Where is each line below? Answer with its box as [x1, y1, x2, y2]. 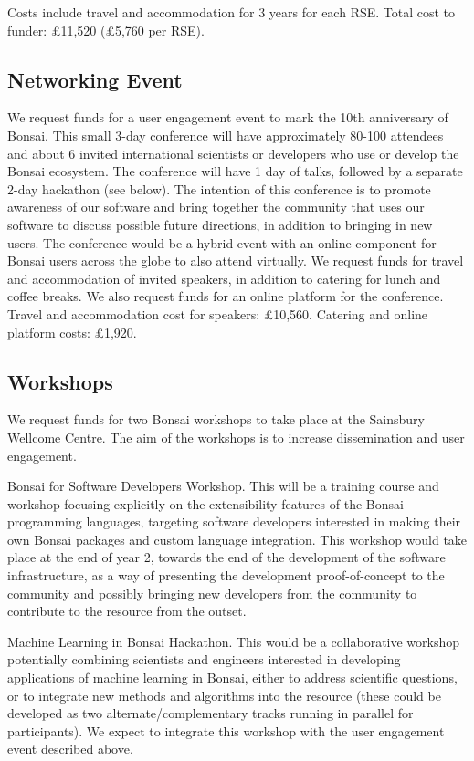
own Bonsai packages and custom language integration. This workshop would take [7, 529, 468, 548]
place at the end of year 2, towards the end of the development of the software [7, 547, 446, 567]
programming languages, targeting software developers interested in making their [7, 512, 461, 531]
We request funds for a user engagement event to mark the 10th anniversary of [7, 108, 448, 127]
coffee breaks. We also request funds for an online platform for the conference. [7, 287, 444, 306]
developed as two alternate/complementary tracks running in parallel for [7, 704, 414, 723]
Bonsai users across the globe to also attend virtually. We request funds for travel [7, 251, 464, 270]
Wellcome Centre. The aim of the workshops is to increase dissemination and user [7, 427, 465, 446]
